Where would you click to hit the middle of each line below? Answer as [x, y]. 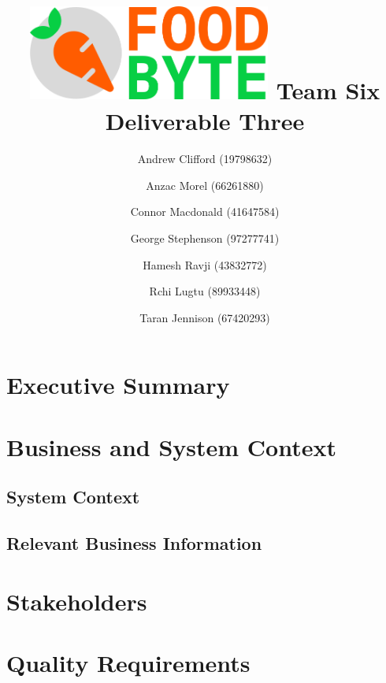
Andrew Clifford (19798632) [205, 159]
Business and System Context [171, 446]
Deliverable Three [205, 121]
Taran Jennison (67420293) [205, 317]
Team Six [328, 90]
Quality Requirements [128, 662]
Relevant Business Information [134, 543]
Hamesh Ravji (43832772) [205, 264]
